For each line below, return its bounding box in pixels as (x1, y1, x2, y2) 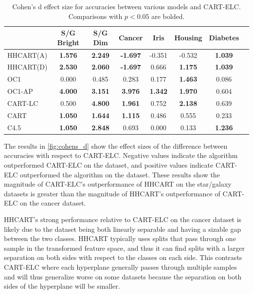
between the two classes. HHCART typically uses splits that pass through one (4, 233, 236, 243)
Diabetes (209, 32, 239, 42)
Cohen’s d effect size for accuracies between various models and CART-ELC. (12, 1, 241, 11)
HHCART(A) (7, 50, 48, 60)
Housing (174, 32, 202, 42)
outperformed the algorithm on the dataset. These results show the (20, 169, 220, 179)
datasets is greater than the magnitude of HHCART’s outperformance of (4, 188, 220, 198)
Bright (57, 37, 79, 47)
